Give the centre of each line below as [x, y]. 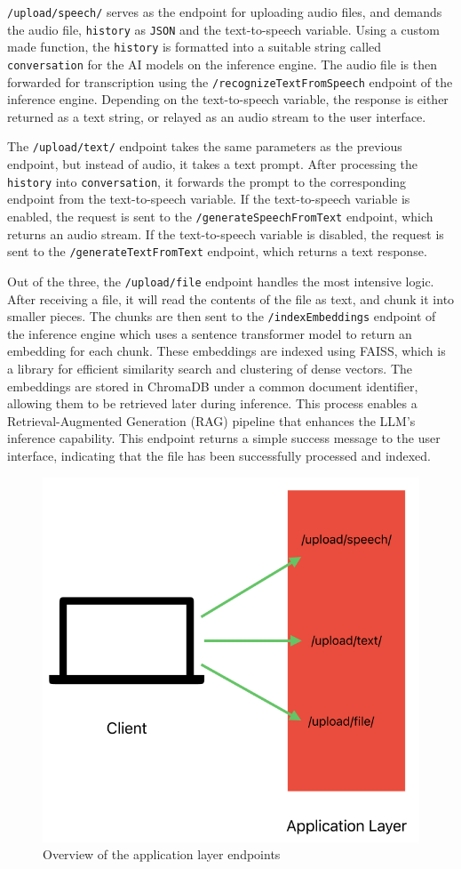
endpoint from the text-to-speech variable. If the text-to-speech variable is [209, 199]
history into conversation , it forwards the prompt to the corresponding [207, 181]
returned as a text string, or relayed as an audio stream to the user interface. [217, 116]
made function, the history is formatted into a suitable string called [195, 47]
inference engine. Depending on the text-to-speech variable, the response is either [228, 99]
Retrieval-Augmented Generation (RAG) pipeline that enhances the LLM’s [211, 420]
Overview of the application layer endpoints [162, 854]
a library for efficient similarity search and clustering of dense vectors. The [210, 368]
